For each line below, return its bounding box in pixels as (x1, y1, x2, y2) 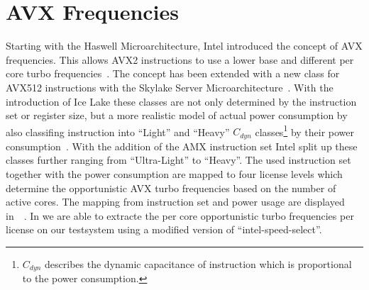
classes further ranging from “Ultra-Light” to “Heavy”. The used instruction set (6, 152, 351, 167)
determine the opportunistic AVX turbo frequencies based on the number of (6, 180, 336, 195)
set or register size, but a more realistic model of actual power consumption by (6, 108, 348, 123)
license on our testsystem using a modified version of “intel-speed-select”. (6, 222, 322, 237)
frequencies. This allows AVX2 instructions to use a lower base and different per (6, 52, 354, 67)
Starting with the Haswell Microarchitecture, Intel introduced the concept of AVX (6, 38, 363, 53)
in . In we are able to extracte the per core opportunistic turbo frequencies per (6, 208, 354, 223)
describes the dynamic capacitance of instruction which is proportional (45, 256, 352, 271)
